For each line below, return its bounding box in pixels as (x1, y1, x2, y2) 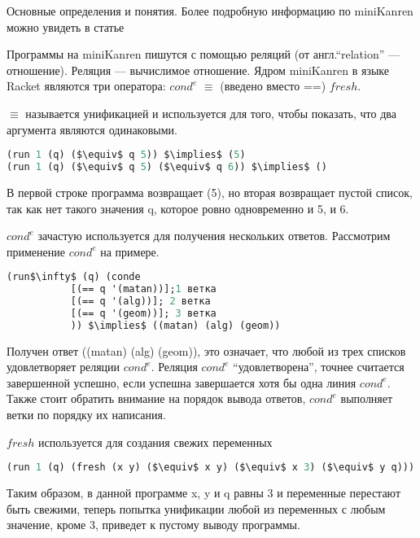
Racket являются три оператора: (7, 77, 166, 94)
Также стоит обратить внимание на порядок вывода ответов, (7, 390, 306, 407)
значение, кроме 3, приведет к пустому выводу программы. (7, 516, 300, 533)
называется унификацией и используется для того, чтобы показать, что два (25, 104, 396, 121)
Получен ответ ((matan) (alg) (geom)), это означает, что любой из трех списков (7, 342, 406, 359)
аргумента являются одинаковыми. (7, 120, 177, 138)
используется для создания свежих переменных (38, 433, 273, 450)
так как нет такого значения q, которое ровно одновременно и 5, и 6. (7, 199, 349, 217)
